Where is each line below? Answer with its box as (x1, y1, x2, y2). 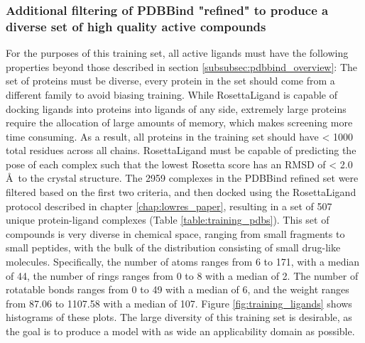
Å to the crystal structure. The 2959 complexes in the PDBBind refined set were (6, 170, 359, 185)
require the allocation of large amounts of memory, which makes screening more (6, 115, 353, 130)
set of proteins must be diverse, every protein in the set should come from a (6, 73, 335, 88)
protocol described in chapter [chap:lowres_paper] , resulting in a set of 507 (6, 198, 332, 213)
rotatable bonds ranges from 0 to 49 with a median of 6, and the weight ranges (6, 282, 349, 297)
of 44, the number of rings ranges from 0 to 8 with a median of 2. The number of (6, 268, 359, 283)
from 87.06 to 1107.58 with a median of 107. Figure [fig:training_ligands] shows (6, 295, 352, 310)
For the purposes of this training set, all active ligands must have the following (6, 45, 349, 60)
